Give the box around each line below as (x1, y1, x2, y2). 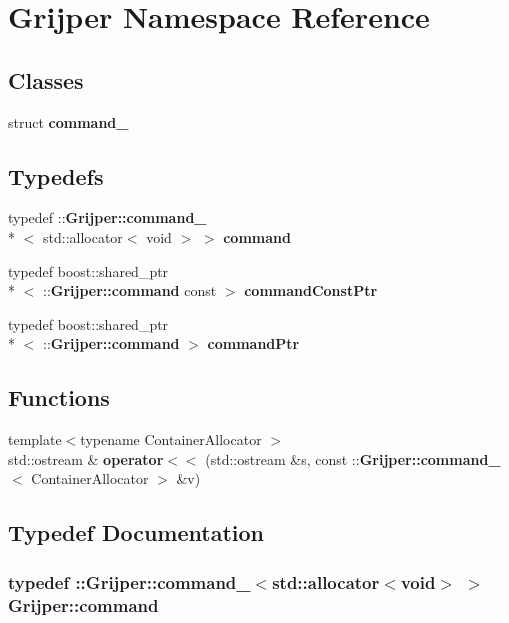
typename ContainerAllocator (80, 429, 262, 450)
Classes (8, 64, 84, 95)
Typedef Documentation (8, 517, 264, 548)
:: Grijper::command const (42, 280, 217, 301)
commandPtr (207, 333, 300, 354)
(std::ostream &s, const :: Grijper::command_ (205, 448, 501, 469)
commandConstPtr (244, 280, 378, 301)
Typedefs (8, 160, 104, 191)
